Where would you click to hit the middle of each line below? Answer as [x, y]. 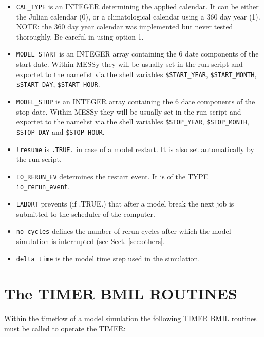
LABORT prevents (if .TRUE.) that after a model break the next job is [125, 204]
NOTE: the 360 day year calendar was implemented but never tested [125, 26]
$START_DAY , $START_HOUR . [58, 84]
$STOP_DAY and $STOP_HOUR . [60, 131]
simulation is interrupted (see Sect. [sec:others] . [90, 241]
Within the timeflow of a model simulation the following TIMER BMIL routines [130, 318]
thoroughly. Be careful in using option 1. [80, 36]
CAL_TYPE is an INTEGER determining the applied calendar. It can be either [137, 6]
